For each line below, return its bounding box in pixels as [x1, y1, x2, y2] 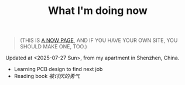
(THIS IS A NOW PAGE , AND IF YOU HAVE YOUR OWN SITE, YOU [19, 37, 178, 44]
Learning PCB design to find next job [13, 66, 103, 73]
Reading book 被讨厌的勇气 [13, 73, 80, 80]
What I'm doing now [48, 4, 148, 17]
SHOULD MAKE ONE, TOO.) [19, 43, 87, 50]
